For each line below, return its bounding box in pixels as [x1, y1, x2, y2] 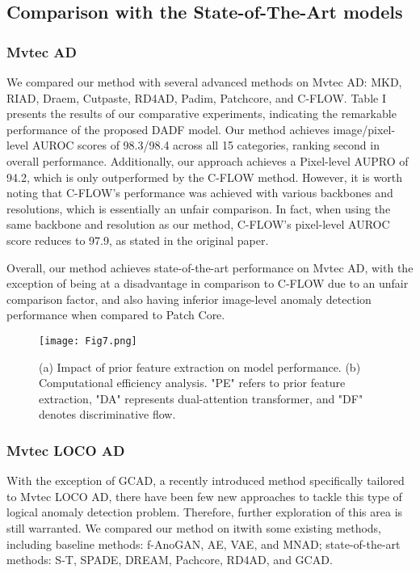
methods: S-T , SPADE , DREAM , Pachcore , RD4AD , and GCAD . [6, 551, 333, 568]
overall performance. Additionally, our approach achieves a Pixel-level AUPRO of [6, 152, 409, 169]
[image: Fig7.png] [39, 335, 137, 347]
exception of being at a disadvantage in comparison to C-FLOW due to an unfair [6, 275, 409, 292]
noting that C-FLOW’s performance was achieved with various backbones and [6, 184, 393, 201]
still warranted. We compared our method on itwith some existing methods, [6, 519, 382, 536]
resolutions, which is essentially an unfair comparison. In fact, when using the [6, 200, 391, 217]
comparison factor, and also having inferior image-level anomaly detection [6, 290, 372, 307]
